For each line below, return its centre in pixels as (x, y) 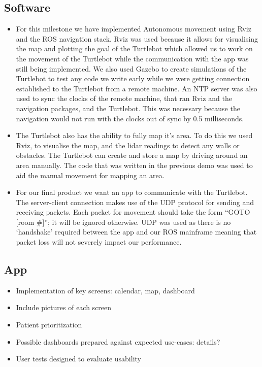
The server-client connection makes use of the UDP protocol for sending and (135, 202)
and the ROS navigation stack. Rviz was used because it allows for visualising (137, 38)
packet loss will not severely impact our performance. (99, 242)
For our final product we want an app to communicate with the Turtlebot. (132, 192)
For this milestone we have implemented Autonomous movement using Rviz (134, 29)
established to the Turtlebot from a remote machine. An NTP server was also (137, 88)
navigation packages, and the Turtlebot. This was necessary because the (128, 108)
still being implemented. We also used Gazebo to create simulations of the (131, 68)
